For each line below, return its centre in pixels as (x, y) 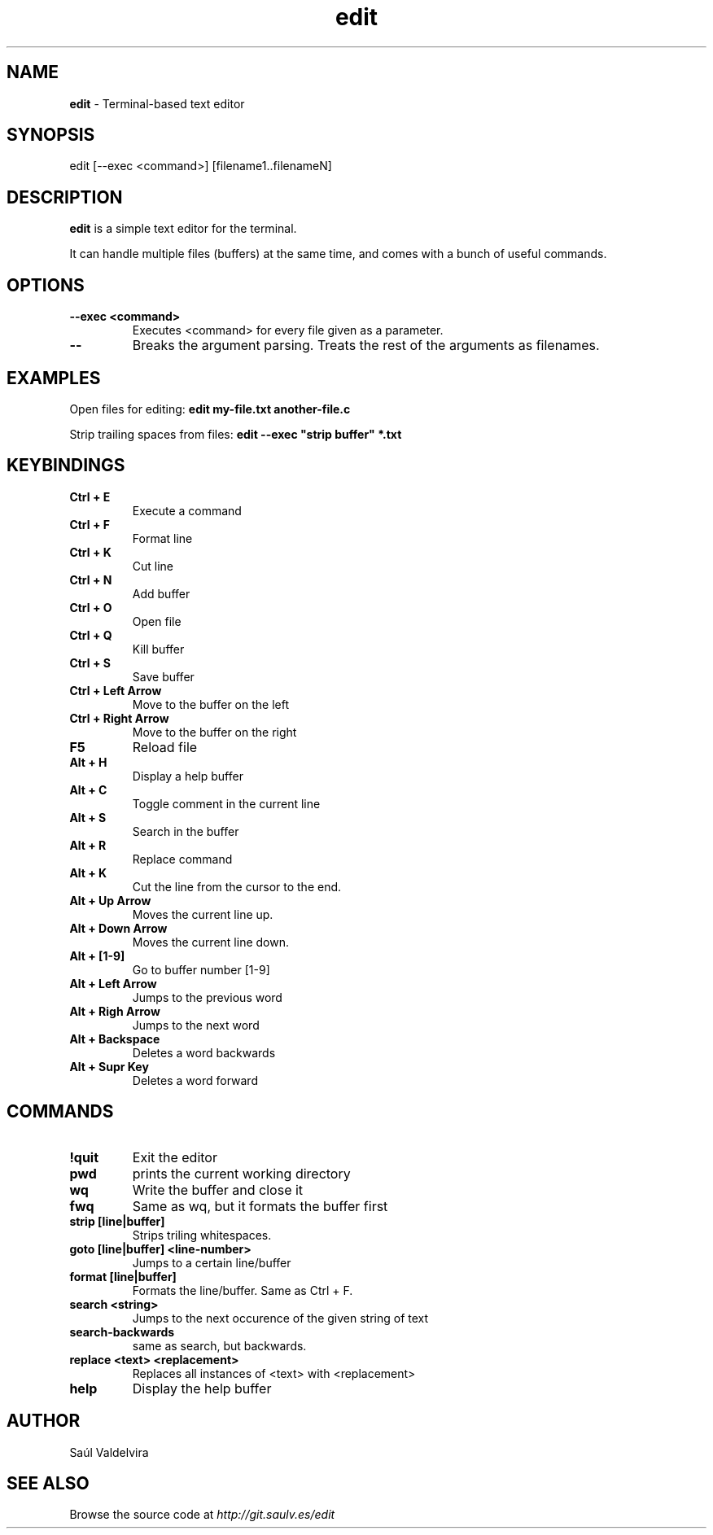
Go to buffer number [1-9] (201, 969)
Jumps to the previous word (207, 997)
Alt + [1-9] (97, 956)
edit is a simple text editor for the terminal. (183, 229)
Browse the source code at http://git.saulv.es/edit (202, 1515)
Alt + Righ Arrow (115, 1011)
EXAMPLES (54, 378)
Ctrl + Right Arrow (119, 718)
